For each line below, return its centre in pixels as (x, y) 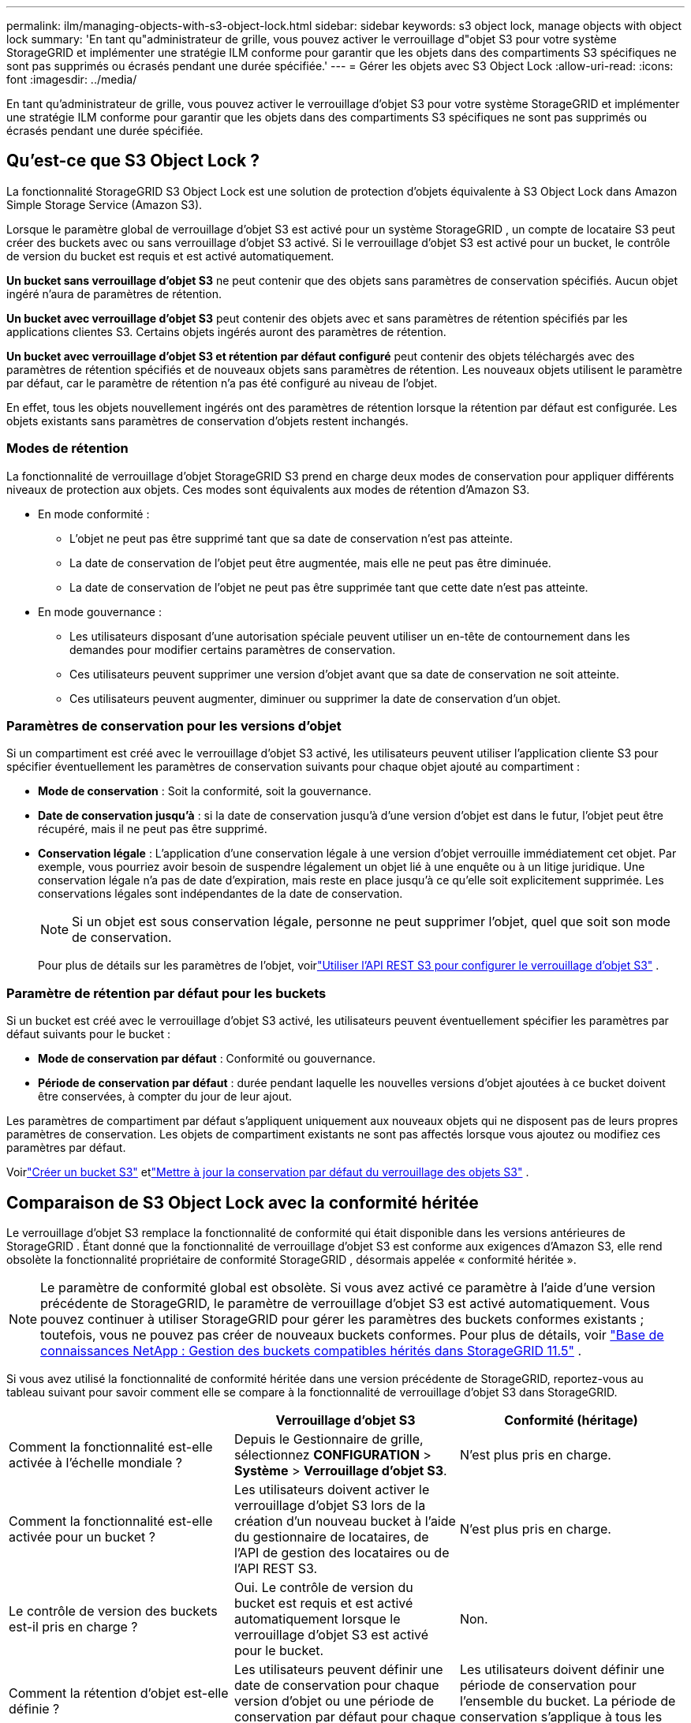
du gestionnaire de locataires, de (331, 1536)
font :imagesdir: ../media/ (72, 79)
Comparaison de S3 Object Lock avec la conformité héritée (243, 1202)
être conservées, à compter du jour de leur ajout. (165, 1097)
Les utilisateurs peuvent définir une (338, 1669)
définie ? (34, 1708)
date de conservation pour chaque (336, 1685)
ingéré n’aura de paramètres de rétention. (114, 293)
